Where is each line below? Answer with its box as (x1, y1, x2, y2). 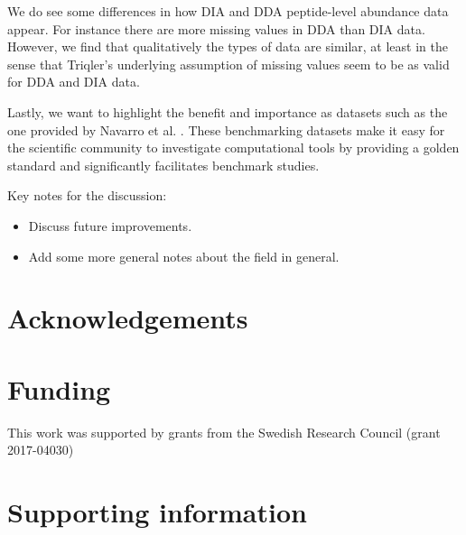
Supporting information (7, 493, 307, 530)
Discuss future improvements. (28, 216, 192, 235)
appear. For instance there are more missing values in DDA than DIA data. (7, 19, 425, 38)
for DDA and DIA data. (7, 72, 140, 91)
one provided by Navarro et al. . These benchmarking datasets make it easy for (7, 120, 445, 139)
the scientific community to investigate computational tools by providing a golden (7, 138, 460, 157)
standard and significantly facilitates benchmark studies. (7, 155, 320, 174)
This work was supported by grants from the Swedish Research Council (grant (7, 422, 441, 441)
